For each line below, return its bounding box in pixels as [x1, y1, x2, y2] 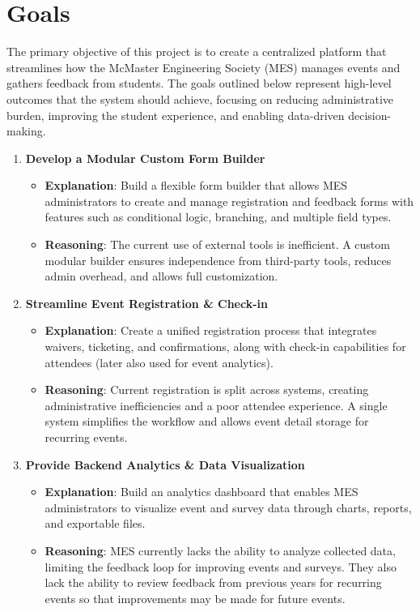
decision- [348, 106, 392, 123]
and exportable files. [45, 515, 146, 532]
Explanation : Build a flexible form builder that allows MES [45, 177, 348, 194]
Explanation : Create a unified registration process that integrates [45, 322, 377, 339]
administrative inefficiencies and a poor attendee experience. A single [45, 396, 388, 413]
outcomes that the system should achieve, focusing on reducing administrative [6, 90, 394, 107]
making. [6, 122, 46, 139]
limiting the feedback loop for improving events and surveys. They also [45, 558, 397, 575]
